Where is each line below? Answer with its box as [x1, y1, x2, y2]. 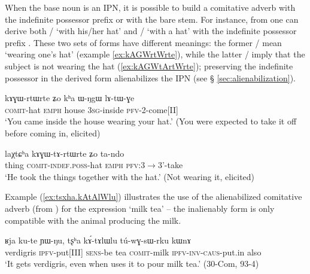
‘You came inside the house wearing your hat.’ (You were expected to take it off [5, 115, 297, 127]
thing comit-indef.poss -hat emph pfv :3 [5, 159, 145, 171]
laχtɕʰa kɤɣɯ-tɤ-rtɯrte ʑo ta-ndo [5, 147, 124, 159]
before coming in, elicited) [5, 126, 101, 139]
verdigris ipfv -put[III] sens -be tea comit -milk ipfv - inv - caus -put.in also [5, 245, 262, 258]
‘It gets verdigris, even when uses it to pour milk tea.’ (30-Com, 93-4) [5, 257, 259, 270]
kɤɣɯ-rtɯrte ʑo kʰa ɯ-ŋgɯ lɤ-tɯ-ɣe [5, 92, 135, 104]
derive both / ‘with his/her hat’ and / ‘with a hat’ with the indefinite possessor [5, 25, 297, 37]
